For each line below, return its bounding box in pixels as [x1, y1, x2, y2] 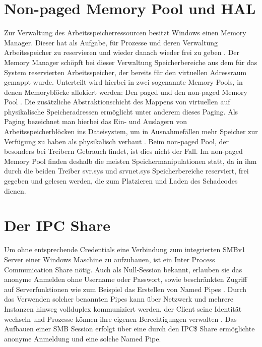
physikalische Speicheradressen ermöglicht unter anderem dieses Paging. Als [4, 106, 238, 117]
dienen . [4, 185, 26, 196]
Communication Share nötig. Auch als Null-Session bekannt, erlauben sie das [4, 264, 242, 274]
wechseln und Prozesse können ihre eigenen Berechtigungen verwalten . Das [4, 313, 237, 324]
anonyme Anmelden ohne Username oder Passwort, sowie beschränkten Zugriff [4, 274, 247, 284]
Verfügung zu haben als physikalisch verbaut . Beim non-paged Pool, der [4, 136, 229, 146]
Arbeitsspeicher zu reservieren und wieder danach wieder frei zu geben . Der [4, 47, 240, 57]
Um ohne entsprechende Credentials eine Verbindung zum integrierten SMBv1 [4, 244, 245, 255]
